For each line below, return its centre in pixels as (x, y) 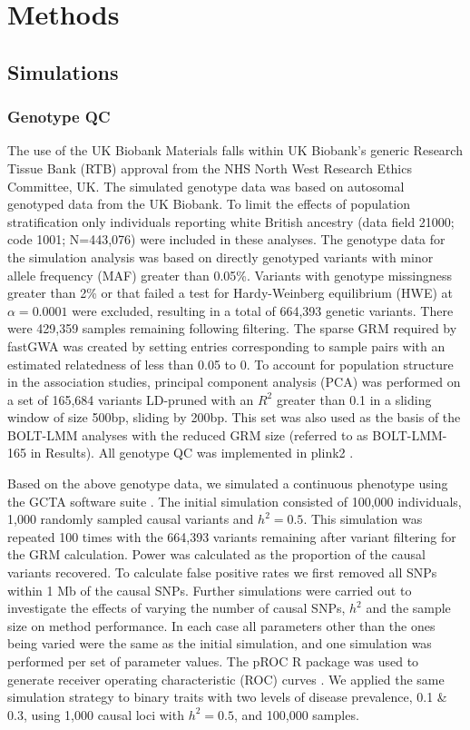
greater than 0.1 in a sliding (354, 399)
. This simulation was (363, 519)
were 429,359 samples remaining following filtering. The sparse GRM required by (232, 328)
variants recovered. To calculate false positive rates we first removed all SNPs (222, 572)
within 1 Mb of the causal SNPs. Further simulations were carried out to (210, 590)
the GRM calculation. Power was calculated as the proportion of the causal (216, 554)
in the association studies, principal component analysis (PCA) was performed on (234, 382)
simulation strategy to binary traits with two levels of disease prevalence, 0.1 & (227, 697)
